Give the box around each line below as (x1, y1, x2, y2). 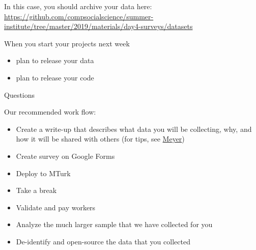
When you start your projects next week (4, 38, 130, 48)
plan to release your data (16, 55, 94, 66)
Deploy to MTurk (16, 168, 71, 178)
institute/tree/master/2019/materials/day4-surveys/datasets (4, 21, 193, 32)
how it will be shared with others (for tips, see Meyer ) (16, 133, 185, 144)
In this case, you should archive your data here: (4, 1, 152, 11)
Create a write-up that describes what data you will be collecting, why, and (16, 123, 252, 134)
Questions (4, 89, 35, 100)
